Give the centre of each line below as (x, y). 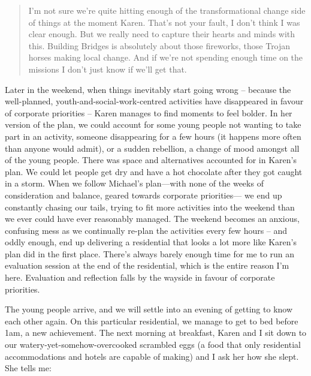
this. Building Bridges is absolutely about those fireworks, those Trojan (159, 45)
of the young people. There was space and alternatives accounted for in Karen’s (151, 160)
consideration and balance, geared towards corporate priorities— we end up (144, 195)
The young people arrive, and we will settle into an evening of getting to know (149, 309)
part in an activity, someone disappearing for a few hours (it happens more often (153, 136)
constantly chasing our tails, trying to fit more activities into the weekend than (150, 207)
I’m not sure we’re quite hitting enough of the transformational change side (167, 10)
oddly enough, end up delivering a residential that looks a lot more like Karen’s (151, 242)
